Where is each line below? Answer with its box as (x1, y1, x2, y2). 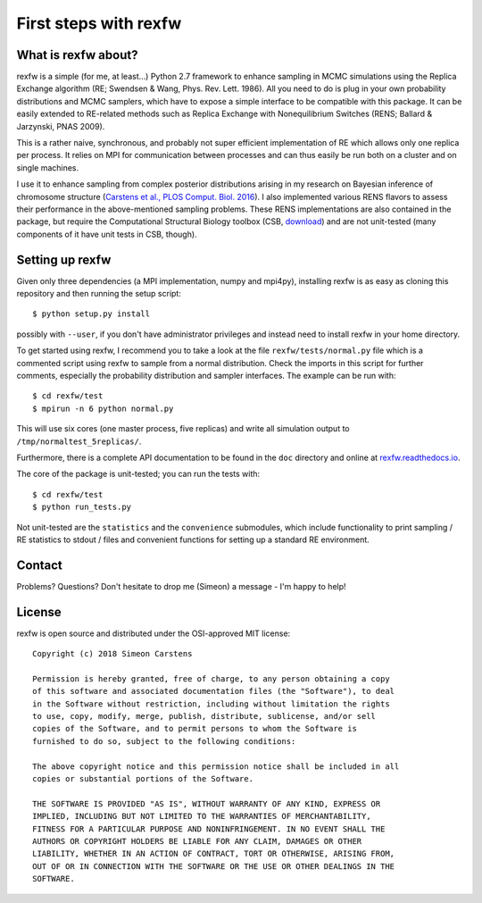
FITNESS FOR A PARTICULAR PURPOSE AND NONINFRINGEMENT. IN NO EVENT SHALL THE (32, 824, 386, 834)
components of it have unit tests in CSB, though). (16, 229, 197, 239)
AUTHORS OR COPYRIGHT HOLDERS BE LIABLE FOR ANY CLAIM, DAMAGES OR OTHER (32, 836, 362, 846)
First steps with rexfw (16, 13, 182, 33)
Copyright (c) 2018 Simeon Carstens (32, 648, 193, 659)
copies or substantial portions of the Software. (32, 773, 254, 784)
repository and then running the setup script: (16, 288, 182, 299)
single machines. (16, 162, 79, 173)
